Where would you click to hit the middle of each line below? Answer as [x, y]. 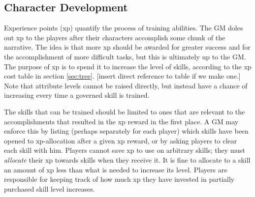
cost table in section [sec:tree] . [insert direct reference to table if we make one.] [122, 76]
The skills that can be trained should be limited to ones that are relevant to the [125, 111]
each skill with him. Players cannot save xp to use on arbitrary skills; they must [125, 150]
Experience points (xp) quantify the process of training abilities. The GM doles [124, 28]
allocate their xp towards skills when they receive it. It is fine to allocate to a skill [127, 159]
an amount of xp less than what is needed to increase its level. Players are [116, 169]
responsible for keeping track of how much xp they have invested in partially [119, 179]
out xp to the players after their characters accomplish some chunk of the [115, 37]
